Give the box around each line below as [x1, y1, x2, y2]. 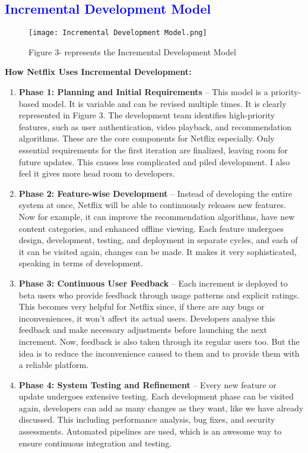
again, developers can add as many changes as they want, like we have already [18, 401, 304, 414]
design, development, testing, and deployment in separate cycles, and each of [18, 234, 298, 246]
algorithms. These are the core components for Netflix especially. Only [18, 132, 275, 144]
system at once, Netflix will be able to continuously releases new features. [18, 199, 286, 211]
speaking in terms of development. [18, 257, 144, 269]
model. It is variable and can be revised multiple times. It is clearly [42, 97, 287, 109]
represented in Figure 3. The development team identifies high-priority [18, 109, 275, 121]
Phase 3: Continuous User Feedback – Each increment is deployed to [18, 276, 288, 289]
